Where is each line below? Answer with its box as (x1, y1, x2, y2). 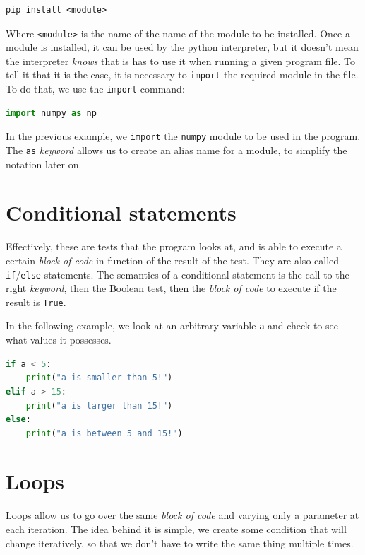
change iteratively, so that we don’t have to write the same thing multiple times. (6, 535, 354, 550)
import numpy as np (6, 107, 97, 118)
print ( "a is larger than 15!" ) (25, 400, 173, 411)
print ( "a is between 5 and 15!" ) (25, 428, 183, 438)
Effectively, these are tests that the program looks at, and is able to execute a (6, 239, 342, 254)
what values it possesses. (6, 332, 112, 347)
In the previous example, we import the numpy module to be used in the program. (6, 129, 361, 144)
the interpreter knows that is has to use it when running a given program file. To (6, 53, 356, 68)
